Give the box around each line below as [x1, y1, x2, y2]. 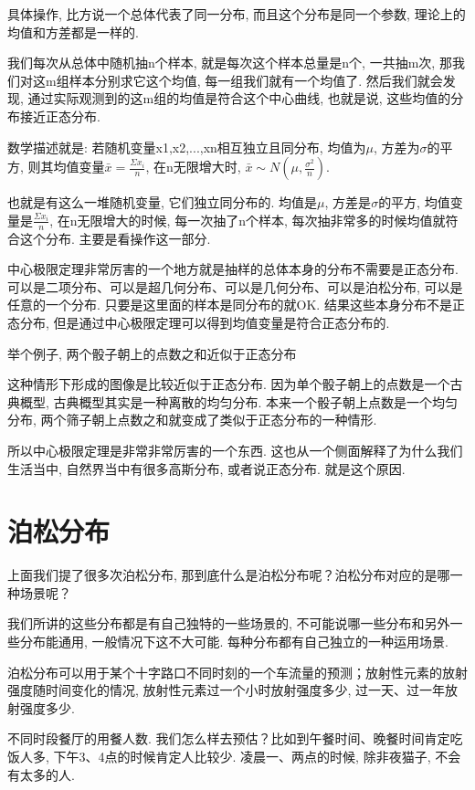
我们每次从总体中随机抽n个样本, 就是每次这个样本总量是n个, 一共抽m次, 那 [7, 53, 452, 72]
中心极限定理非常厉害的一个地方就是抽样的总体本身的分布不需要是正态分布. [7, 259, 459, 279]
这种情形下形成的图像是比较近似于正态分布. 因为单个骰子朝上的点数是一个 [7, 374, 450, 394]
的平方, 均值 [378, 193, 450, 212]
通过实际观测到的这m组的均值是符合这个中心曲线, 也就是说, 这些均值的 [27, 89, 451, 108]
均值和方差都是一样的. [7, 22, 139, 41]
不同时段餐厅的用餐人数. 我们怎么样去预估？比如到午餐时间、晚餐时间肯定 [7, 729, 450, 748]
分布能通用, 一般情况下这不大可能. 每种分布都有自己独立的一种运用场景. [19, 632, 449, 651]
